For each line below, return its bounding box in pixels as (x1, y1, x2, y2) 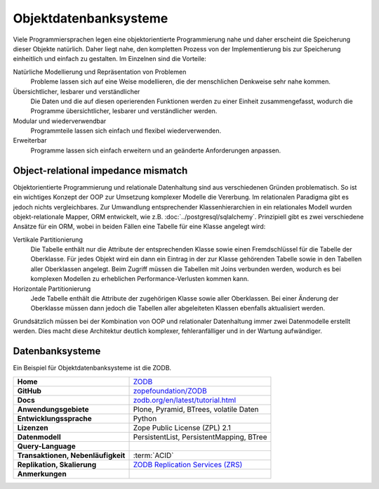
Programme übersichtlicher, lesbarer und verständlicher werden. (30, 107, 218, 115)
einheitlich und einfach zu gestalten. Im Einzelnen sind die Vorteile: (13, 55, 206, 63)
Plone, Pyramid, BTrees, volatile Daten (133, 404, 259, 414)
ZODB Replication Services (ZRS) (133, 459, 243, 469)
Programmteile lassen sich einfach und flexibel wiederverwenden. (30, 126, 221, 135)
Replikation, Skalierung (17, 459, 97, 469)
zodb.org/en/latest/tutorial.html (133, 395, 237, 405)
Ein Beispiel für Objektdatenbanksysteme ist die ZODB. (13, 364, 172, 372)
